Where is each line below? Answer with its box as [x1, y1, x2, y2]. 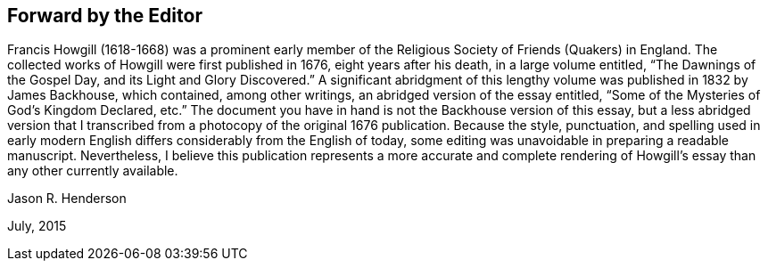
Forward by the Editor [7, 4, 202, 27]
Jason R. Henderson [7, 191, 127, 207]
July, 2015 [7, 218, 67, 234]
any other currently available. [7, 163, 178, 179]
